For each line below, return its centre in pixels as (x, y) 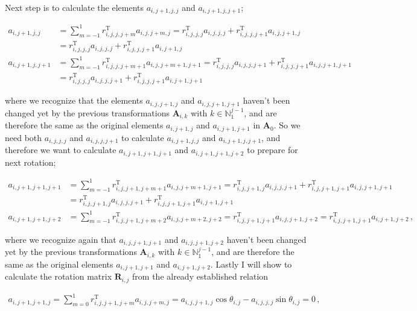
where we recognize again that (61, 239)
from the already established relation (200, 276)
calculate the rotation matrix (59, 276)
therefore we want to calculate (61, 150)
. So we (287, 125)
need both (24, 137)
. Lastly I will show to (251, 264)
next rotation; (30, 162)
